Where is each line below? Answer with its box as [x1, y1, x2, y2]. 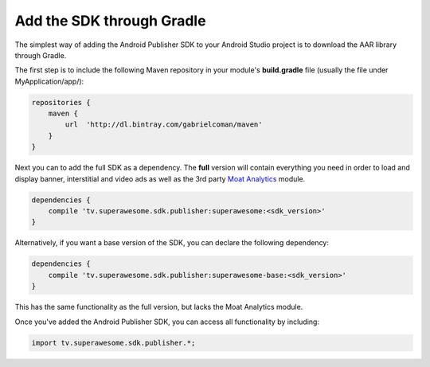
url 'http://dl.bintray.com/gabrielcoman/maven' [64, 120, 263, 129]
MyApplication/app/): [14, 76, 84, 86]
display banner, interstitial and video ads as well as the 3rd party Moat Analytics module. [14, 174, 306, 183]
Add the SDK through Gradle [14, 12, 206, 29]
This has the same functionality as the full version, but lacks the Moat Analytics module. [14, 303, 303, 312]
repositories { [31, 98, 91, 107]
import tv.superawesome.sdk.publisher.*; [31, 338, 196, 347]
